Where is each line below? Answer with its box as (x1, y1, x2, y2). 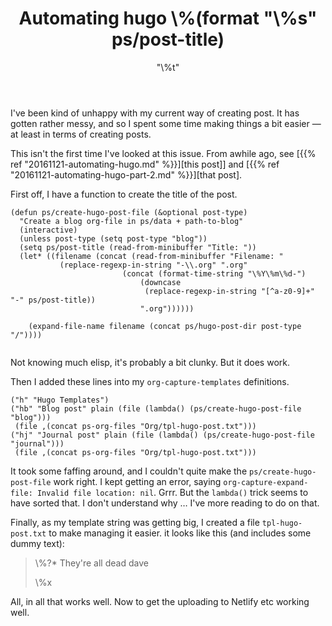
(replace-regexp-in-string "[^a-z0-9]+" (144, 286, 315, 296)
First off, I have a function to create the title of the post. (10, 188, 238, 200)
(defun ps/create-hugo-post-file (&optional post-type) (10, 207, 248, 217)
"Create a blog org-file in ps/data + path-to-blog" (19, 216, 244, 226)
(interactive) (19, 225, 78, 235)
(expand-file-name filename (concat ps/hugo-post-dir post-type (28, 321, 302, 331)
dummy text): (10, 537, 65, 549)
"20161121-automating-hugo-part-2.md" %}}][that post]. (10, 168, 243, 181)
